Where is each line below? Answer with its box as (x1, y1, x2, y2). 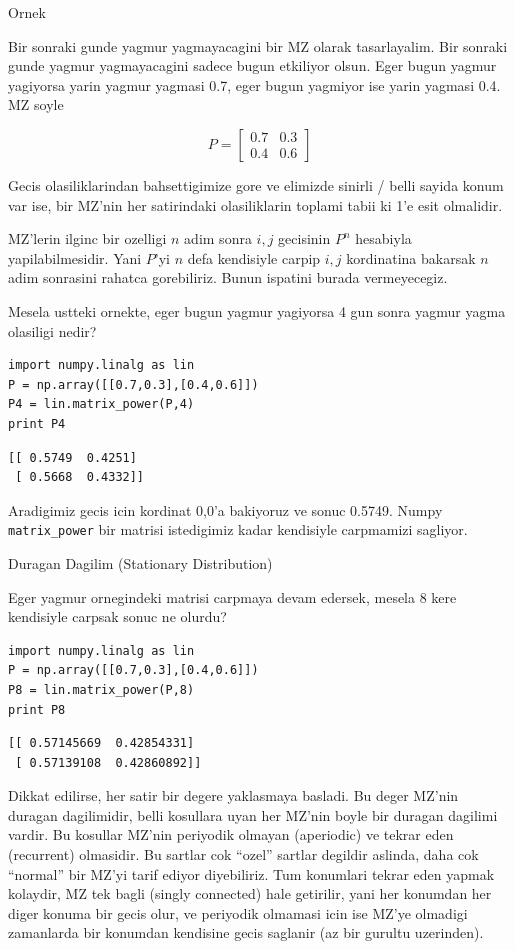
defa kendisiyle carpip (187, 247, 321, 268)
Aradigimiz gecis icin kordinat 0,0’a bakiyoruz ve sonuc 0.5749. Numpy (8, 499, 443, 520)
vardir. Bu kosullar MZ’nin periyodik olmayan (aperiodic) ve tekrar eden (8, 824, 454, 845)
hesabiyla (355, 228, 412, 249)
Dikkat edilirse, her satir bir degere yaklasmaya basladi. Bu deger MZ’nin (8, 785, 459, 806)
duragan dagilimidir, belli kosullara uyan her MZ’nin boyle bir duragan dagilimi (8, 804, 498, 825)
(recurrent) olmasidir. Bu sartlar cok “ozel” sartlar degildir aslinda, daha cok (8, 844, 479, 865)
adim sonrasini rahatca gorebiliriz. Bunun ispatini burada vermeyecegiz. (8, 267, 448, 288)
